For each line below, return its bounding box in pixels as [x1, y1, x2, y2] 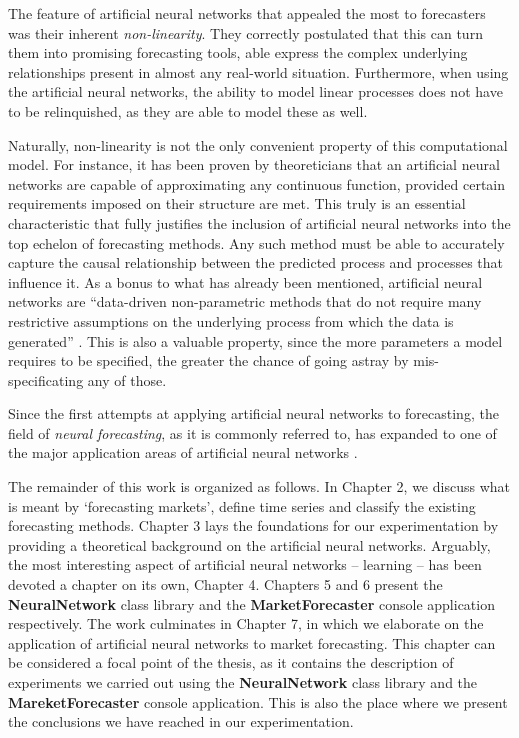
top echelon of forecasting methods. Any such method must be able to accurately [8, 232, 505, 253]
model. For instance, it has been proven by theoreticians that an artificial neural [8, 154, 500, 175]
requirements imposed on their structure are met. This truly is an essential [8, 193, 466, 214]
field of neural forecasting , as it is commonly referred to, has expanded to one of [8, 422, 497, 443]
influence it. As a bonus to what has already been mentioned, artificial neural [8, 271, 483, 292]
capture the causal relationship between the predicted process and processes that [8, 252, 503, 273]
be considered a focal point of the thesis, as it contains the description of [8, 652, 454, 673]
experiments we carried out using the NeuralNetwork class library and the [8, 672, 478, 692]
